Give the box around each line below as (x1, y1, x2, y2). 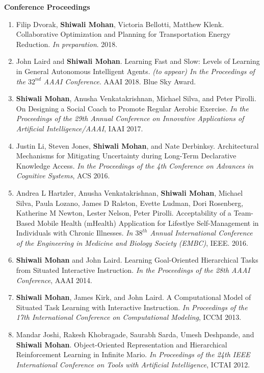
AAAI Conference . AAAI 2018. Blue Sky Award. (43, 76, 196, 86)
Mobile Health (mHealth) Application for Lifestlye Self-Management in (37, 217, 259, 228)
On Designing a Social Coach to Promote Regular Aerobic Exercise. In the (16, 103, 249, 113)
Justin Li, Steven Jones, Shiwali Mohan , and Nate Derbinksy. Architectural (16, 140, 259, 151)
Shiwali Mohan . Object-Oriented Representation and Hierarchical (16, 339, 227, 349)
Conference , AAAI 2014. (16, 274, 92, 285)
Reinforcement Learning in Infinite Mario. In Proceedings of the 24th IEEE (16, 349, 250, 360)
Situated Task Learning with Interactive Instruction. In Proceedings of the (16, 301, 248, 312)
